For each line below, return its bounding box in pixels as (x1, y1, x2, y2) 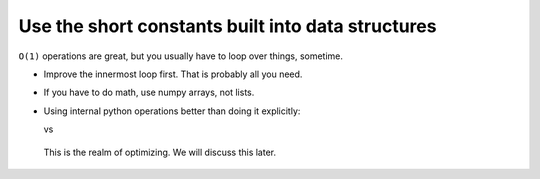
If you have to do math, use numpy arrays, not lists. (43, 86, 255, 99)
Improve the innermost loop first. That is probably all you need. (43, 68, 303, 80)
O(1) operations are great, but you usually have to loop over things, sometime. (18, 50, 344, 62)
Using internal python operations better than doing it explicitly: (43, 105, 301, 117)
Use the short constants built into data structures (18, 15, 437, 37)
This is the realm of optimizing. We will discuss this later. (43, 146, 277, 158)
